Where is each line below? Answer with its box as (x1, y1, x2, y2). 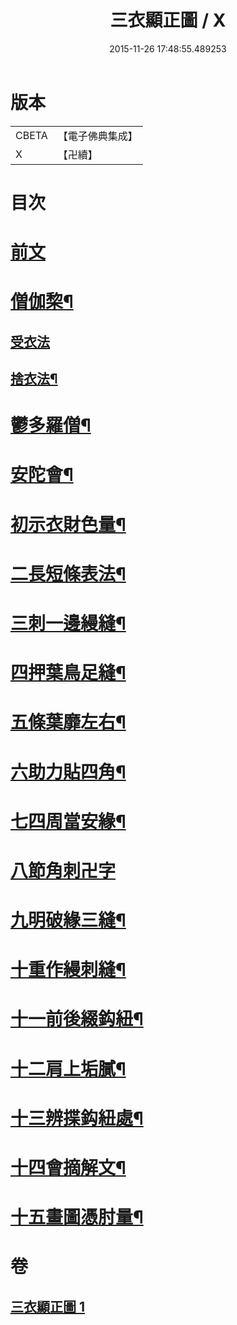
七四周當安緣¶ (10, 810, 127, 833)
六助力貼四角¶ (10, 761, 127, 783)
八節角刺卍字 (10, 859, 117, 882)
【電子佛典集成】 (57, 129, 138, 143)
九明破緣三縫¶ (10, 909, 127, 932)
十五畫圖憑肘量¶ (10, 1206, 144, 1229)
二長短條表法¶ (10, 562, 127, 585)
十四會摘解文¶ (10, 1157, 127, 1180)
